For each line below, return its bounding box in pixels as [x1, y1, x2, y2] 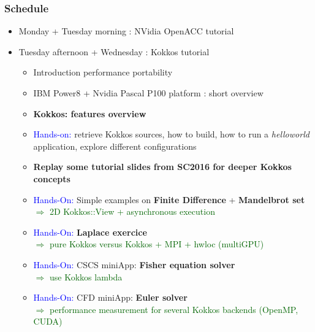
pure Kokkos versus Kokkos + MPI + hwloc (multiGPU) [49, 237, 264, 250]
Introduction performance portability [33, 66, 173, 79]
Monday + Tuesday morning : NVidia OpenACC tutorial [18, 25, 234, 37]
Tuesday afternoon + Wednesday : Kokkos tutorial [18, 45, 210, 58]
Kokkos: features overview [33, 107, 146, 120]
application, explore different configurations [33, 139, 197, 152]
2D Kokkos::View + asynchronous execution [49, 205, 215, 218]
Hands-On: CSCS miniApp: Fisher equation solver [33, 258, 235, 271]
